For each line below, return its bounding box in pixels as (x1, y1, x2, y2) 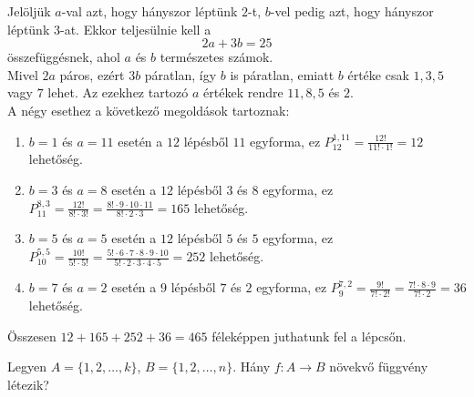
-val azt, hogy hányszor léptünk (61, 2, 238, 20)
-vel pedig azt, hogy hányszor (270, 2, 434, 20)
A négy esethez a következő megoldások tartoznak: (7, 100, 290, 119)
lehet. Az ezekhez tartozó (47, 83, 189, 102)
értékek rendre (203, 83, 283, 102)
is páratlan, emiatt (230, 65, 335, 84)
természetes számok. (160, 47, 273, 66)
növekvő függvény (329, 357, 428, 376)
